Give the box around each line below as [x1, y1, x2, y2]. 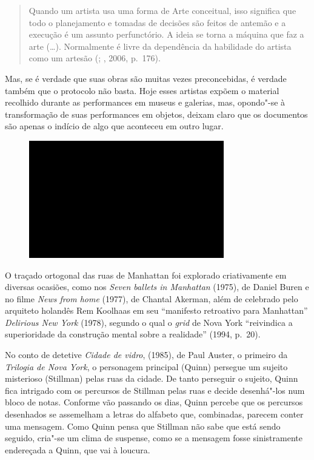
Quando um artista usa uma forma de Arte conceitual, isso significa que [28, 4, 296, 16]
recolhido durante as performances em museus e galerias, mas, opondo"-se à [5, 96, 286, 109]
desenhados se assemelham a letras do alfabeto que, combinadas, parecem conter [5, 408, 304, 421]
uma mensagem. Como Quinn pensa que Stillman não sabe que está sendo [5, 419, 281, 432]
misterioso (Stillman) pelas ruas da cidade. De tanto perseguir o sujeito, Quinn [5, 372, 298, 385]
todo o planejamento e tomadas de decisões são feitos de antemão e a [28, 16, 286, 29]
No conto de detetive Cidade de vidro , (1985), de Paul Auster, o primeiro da [5, 348, 288, 361]
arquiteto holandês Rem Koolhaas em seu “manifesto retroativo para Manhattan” [5, 304, 308, 317]
